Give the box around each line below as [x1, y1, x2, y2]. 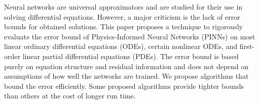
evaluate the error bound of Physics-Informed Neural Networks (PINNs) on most [4, 31, 255, 41]
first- [239, 41, 254, 51]
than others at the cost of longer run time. [4, 90, 136, 101]
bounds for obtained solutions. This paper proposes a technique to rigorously [4, 21, 243, 32]
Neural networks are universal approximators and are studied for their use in [4, 2, 243, 12]
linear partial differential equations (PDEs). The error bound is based [22, 50, 239, 61]
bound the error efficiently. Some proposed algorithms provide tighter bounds [4, 80, 244, 91]
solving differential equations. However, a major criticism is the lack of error [4, 11, 240, 22]
